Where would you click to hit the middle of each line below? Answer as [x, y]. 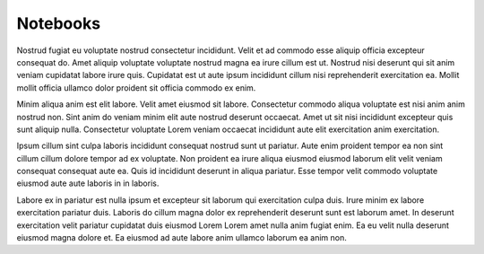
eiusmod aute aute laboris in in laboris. [88, 183]
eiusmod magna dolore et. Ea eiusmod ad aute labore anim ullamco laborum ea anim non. [181, 238]
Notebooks [59, 23]
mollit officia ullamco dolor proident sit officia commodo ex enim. [136, 88]
